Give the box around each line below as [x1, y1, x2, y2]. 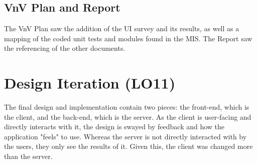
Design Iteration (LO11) [4, 72, 176, 93]
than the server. [4, 151, 53, 161]
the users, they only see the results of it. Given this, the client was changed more [4, 141, 253, 151]
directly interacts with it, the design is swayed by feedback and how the [4, 121, 225, 132]
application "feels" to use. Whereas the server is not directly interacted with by [4, 131, 247, 141]
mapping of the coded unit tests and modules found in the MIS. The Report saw [4, 33, 252, 43]
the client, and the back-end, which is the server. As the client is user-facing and [4, 111, 251, 122]
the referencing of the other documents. [4, 43, 125, 53]
